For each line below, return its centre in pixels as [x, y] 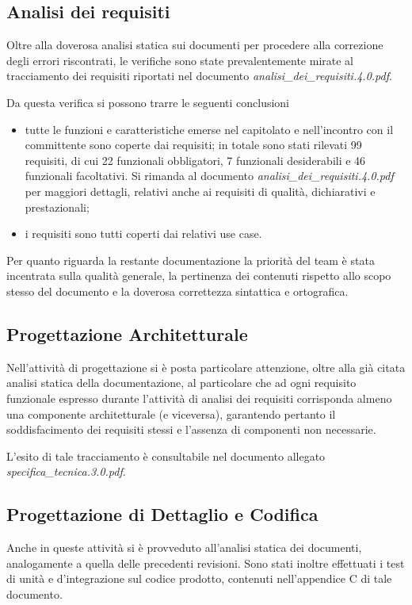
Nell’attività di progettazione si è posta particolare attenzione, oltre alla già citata [206, 367]
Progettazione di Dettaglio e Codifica [162, 514]
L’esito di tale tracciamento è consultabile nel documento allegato [166, 456]
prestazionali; [57, 207]
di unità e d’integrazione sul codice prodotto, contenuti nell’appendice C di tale [199, 578]
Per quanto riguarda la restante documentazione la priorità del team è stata [191, 260]
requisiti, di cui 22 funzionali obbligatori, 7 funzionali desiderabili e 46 [195, 160]
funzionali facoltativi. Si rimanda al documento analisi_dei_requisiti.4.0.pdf [209, 176]
